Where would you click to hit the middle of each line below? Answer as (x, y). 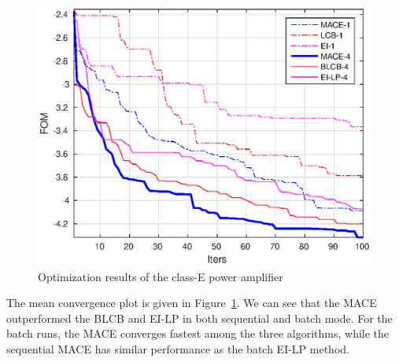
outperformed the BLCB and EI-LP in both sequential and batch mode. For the (199, 318)
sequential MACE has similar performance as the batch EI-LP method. (178, 348)
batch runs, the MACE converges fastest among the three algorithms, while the (198, 333)
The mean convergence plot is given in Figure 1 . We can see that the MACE (192, 303)
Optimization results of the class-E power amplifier (161, 276)
